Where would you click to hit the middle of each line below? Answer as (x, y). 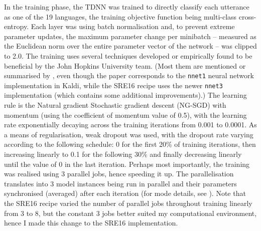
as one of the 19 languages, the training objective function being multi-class (120, 16)
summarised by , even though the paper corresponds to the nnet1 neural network (129, 75)
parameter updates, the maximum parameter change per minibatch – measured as (130, 36)
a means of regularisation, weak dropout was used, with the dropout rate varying (129, 134)
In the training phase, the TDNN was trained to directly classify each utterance (127, 7)
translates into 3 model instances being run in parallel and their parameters (120, 183)
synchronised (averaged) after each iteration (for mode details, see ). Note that (125, 193)
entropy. (17, 26)
